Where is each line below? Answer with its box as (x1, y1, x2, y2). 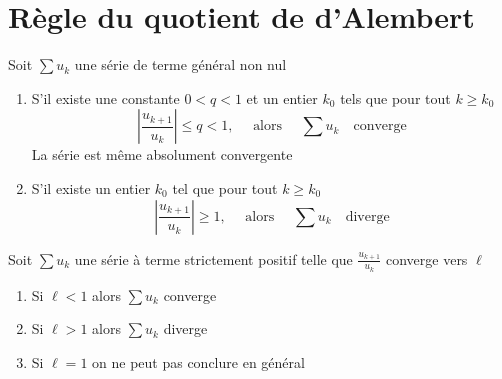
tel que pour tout (172, 177, 278, 198)
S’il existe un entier (31, 177, 151, 198)
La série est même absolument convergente (31, 144, 293, 165)
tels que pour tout (340, 87, 451, 108)
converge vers (385, 248, 468, 269)
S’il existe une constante (31, 87, 180, 108)
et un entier (246, 87, 318, 108)
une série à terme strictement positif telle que (74, 248, 353, 269)
